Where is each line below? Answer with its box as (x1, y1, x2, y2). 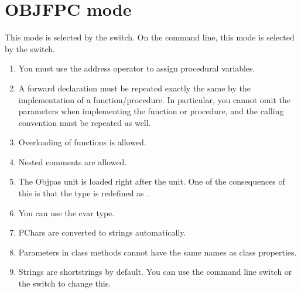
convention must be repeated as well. (18, 116, 151, 128)
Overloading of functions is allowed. (18, 136, 146, 148)
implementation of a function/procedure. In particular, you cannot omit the (18, 93, 290, 105)
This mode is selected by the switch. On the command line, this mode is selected (5, 31, 295, 43)
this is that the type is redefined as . (18, 187, 149, 199)
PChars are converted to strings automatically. (18, 226, 186, 239)
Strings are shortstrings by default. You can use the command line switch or (18, 265, 292, 278)
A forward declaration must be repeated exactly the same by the (18, 81, 251, 94)
